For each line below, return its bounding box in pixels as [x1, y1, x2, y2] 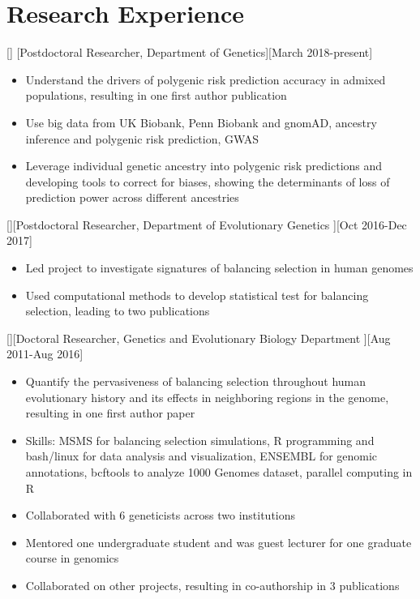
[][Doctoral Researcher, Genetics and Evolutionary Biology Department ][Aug [6, 329, 391, 346]
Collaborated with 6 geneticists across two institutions [25, 507, 296, 524]
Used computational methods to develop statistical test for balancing [25, 286, 369, 303]
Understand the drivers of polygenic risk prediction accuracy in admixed [25, 71, 386, 88]
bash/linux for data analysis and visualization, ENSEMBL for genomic [25, 447, 378, 464]
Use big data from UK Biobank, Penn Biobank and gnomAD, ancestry [25, 113, 377, 130]
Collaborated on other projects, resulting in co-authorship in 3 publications [25, 576, 400, 593]
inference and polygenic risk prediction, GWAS [25, 130, 259, 147]
